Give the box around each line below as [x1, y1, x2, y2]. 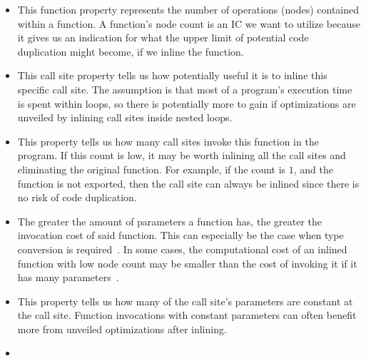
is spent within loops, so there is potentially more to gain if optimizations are [17, 96, 356, 111]
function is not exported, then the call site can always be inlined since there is [17, 176, 360, 190]
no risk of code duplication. [17, 190, 137, 205]
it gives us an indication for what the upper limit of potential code [17, 30, 309, 45]
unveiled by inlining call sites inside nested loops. [17, 110, 233, 125]
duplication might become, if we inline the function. [17, 44, 244, 59]
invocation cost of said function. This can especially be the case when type [17, 228, 344, 243]
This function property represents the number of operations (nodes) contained [17, 2, 360, 16]
